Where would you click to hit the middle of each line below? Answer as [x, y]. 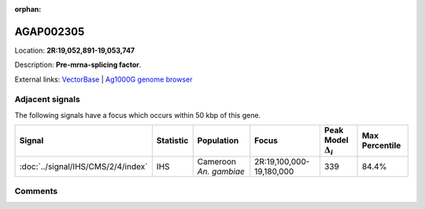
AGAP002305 [50, 31]
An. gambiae [221, 171]
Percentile [381, 145]
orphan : [28, 9]
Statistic [172, 141]
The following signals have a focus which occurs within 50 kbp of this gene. [138, 115]
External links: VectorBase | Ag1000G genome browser [103, 79]
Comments [36, 191]
